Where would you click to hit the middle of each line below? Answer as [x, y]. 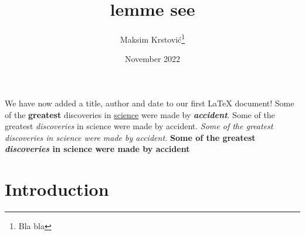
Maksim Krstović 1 [152, 38]
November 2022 [152, 59]
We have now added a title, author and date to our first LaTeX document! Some [150, 103]
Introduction [57, 189]
